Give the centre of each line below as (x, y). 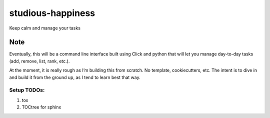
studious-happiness (52, 13)
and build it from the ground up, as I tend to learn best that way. (75, 77)
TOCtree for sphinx (41, 107)
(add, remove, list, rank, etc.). (39, 61)
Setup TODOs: (27, 90)
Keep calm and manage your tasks (45, 28)
